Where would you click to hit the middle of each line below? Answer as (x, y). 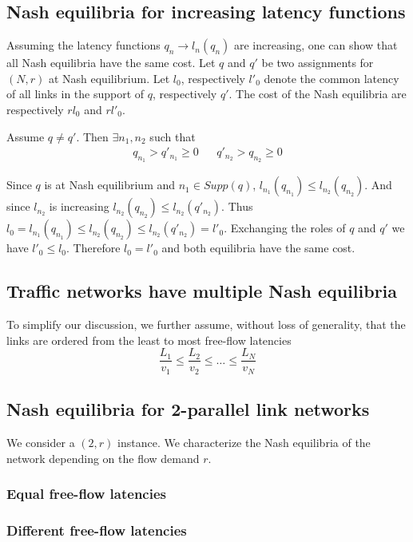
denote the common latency (332, 78)
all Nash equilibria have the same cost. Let (111, 63)
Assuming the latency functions (83, 45)
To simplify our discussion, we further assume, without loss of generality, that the (206, 324)
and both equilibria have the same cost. (258, 248)
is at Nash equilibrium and (110, 185)
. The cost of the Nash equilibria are (318, 94)
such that (173, 136)
